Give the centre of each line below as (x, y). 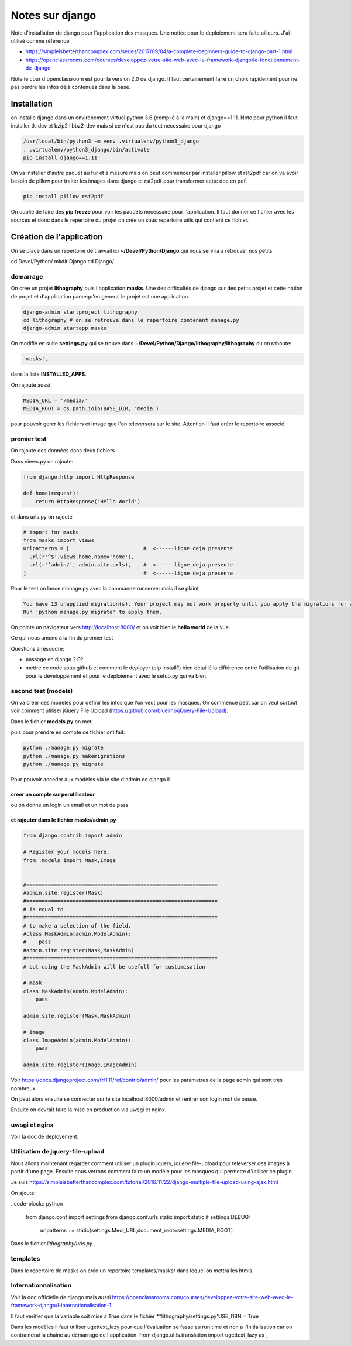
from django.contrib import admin (73, 836)
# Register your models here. (66, 852)
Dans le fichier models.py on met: (52, 721)
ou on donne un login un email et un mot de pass (70, 805)
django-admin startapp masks (65, 328)
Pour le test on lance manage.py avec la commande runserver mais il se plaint (105, 588)
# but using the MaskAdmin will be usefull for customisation (114, 966)
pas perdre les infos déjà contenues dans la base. (71, 87)
